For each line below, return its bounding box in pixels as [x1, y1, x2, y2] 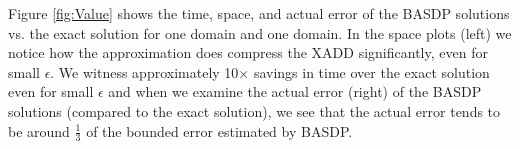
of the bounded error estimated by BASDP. [86, 120, 353, 141]
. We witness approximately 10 [50, 61, 239, 82]
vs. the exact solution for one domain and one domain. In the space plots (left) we [8, 22, 512, 43]
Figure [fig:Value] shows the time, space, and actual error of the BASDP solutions [8, 3, 510, 23]
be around [8, 120, 70, 141]
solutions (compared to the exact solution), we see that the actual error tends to [8, 100, 501, 121]
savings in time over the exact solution [253, 61, 490, 82]
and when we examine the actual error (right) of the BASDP [108, 81, 482, 102]
